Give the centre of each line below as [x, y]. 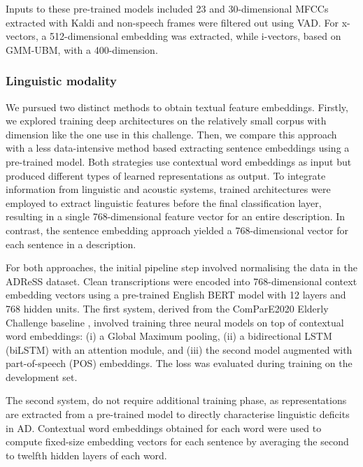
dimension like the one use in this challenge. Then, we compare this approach [171, 134]
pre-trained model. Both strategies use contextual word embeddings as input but [179, 161]
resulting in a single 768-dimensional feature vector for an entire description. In [176, 216]
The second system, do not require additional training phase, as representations [176, 400]
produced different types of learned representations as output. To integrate [166, 175]
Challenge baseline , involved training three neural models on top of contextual [175, 322]
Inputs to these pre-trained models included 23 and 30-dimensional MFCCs [167, 8]
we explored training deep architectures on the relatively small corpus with [166, 121]
